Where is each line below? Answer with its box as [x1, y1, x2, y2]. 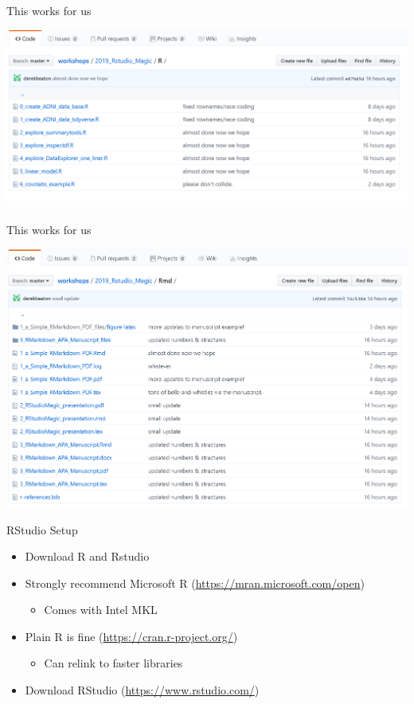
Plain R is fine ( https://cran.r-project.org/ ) [25, 628, 238, 644]
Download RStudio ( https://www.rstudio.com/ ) [25, 682, 260, 698]
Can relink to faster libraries [44, 655, 183, 671]
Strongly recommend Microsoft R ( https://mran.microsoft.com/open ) [25, 574, 365, 591]
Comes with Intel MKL [44, 601, 158, 618]
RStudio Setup [6, 521, 78, 538]
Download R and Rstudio [25, 548, 150, 565]
